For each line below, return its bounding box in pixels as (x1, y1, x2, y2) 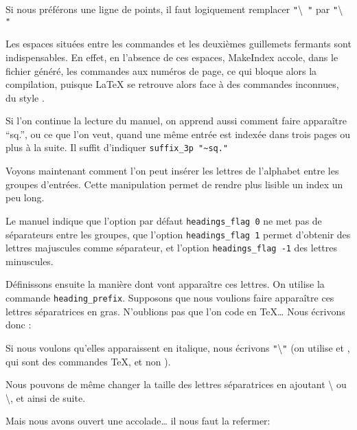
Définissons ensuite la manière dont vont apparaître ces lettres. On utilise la (5, 277, 325, 291)
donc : (5, 317, 32, 332)
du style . (5, 90, 45, 104)
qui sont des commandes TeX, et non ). (5, 354, 171, 368)
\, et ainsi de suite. (5, 390, 86, 405)
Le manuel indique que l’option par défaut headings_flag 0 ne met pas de (5, 213, 322, 227)
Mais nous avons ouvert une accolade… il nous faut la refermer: (5, 414, 270, 428)
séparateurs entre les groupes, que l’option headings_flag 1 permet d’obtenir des (5, 227, 351, 241)
